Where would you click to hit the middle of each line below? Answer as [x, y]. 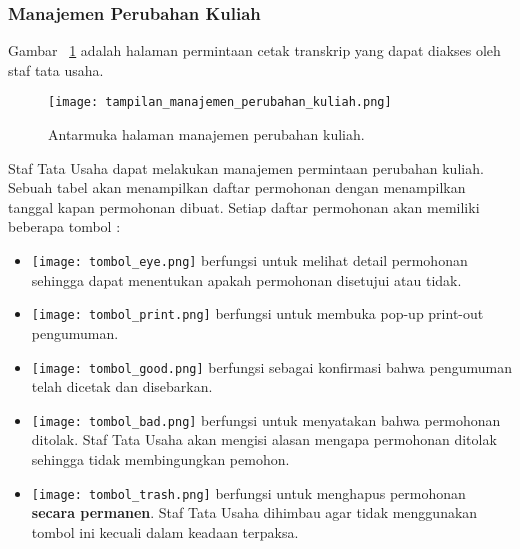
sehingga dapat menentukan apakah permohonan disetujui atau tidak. [246, 279]
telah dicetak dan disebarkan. [122, 386]
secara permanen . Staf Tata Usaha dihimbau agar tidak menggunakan [254, 512]
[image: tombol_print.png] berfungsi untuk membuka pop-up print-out [257, 313]
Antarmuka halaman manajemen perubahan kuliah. [206, 134]
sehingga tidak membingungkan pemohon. [160, 459]
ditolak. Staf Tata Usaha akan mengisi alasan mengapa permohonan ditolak [264, 439]
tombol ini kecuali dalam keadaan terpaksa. [165, 531]
